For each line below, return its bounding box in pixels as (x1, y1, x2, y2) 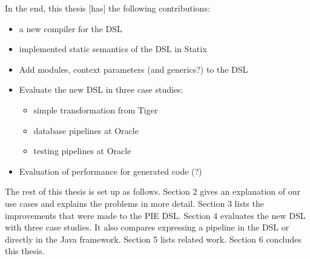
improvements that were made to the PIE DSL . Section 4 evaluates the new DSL (5, 209, 306, 221)
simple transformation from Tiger (33, 103, 158, 116)
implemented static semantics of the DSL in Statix (19, 42, 207, 55)
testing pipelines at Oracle (33, 144, 131, 157)
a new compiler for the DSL (19, 22, 122, 35)
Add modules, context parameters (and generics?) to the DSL (19, 62, 248, 75)
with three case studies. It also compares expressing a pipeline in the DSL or (5, 221, 289, 234)
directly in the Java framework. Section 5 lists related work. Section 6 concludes (5, 232, 302, 245)
